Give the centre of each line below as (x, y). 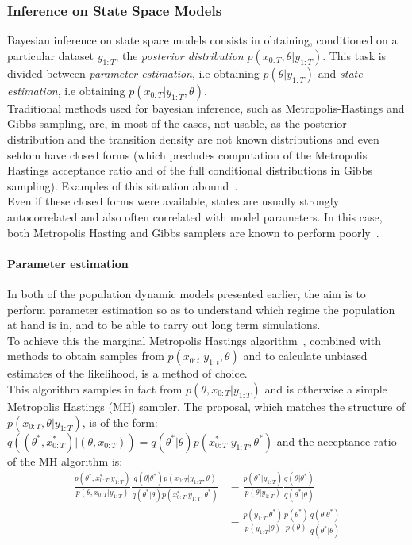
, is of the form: (120, 422)
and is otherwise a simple (326, 388)
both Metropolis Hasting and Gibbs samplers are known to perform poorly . (193, 232)
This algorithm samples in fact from (95, 388)
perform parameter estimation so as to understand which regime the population (201, 309)
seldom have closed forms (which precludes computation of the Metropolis (187, 154)
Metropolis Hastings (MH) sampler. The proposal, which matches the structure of (206, 406)
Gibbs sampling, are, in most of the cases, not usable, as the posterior (177, 123)
